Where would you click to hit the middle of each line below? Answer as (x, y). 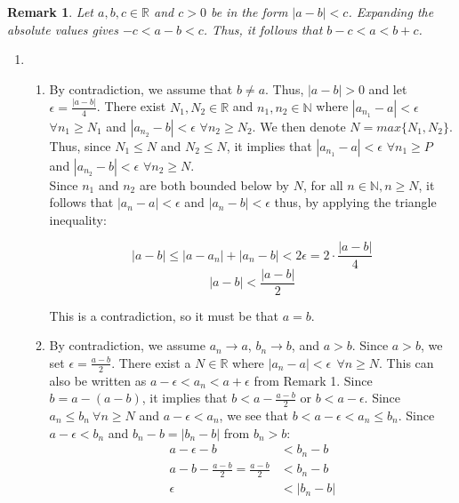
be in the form (249, 12)
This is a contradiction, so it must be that (164, 315)
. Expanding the (391, 12)
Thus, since (80, 145)
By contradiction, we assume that (141, 88)
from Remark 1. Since (313, 380)
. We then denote (299, 126)
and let (388, 88)
